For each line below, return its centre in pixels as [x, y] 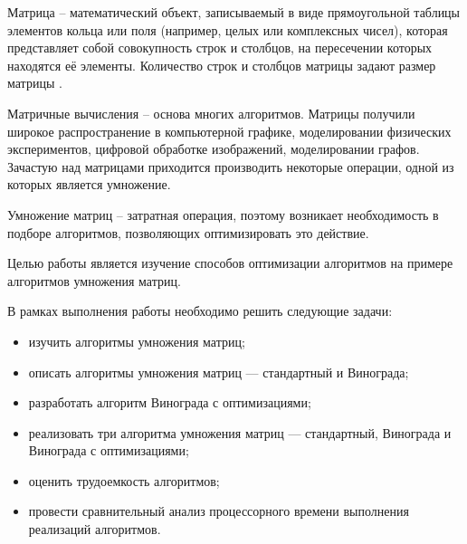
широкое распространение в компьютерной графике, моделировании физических [229, 131]
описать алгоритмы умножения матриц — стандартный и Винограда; [219, 372]
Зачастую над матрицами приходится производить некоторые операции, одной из [231, 166]
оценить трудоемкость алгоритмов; [124, 480]
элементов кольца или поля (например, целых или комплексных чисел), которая [228, 29]
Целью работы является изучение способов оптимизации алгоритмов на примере [230, 263]
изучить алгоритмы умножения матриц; [137, 341]
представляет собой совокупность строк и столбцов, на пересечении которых [220, 48]
